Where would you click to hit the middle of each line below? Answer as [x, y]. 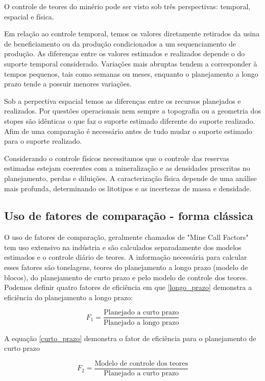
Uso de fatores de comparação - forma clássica [129, 216]
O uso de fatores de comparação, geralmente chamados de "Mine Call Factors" [126, 237]
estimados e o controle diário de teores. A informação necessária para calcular [126, 257]
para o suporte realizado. [43, 141]
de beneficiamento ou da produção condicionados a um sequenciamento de [120, 43]
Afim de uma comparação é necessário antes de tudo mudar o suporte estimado [128, 131]
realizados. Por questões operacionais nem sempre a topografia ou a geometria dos [132, 111]
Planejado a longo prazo [141, 322]
